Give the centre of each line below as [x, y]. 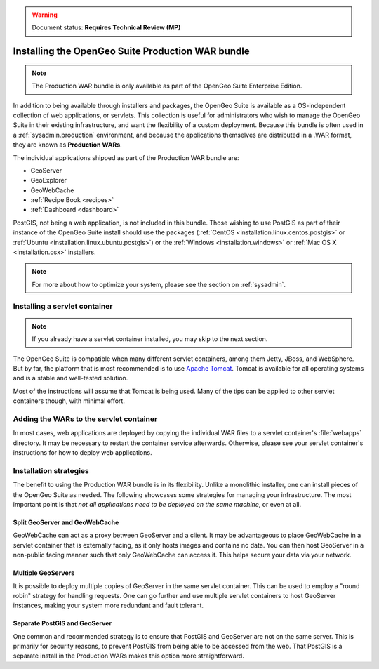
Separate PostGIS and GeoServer [62, 623]
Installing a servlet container [63, 306]
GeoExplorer [48, 180]
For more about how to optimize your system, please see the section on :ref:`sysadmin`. [159, 284]
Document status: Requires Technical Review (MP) [106, 27]
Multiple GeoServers [44, 573]
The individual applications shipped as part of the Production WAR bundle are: [126, 157]
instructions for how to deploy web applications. [82, 453]
